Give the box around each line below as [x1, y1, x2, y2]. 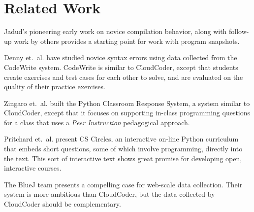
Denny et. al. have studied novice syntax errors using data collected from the [4, 52, 237, 63]
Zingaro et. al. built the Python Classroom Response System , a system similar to [4, 98, 250, 108]
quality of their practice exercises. [4, 81, 105, 92]
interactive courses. [4, 163, 62, 173]
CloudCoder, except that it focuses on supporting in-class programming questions [4, 107, 251, 118]
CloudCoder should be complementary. [4, 199, 121, 209]
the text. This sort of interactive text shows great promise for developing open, [4, 153, 242, 163]
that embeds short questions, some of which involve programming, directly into [4, 143, 243, 154]
